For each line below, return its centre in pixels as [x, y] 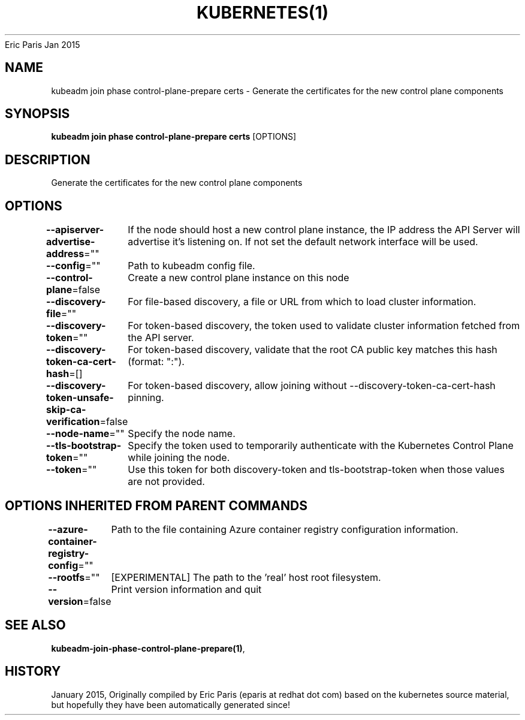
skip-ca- [66, 410]
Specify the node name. [182, 434]
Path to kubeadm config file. [191, 266]
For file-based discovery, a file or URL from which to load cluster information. [302, 302]
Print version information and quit [186, 589]
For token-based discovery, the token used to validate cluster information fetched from [324, 326]
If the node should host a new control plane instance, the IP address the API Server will [324, 230]
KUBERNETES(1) [262, 13]
